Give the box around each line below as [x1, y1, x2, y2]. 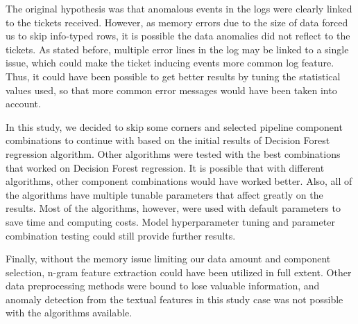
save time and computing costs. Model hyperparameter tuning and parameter [6, 214, 335, 228]
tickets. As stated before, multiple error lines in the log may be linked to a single [6, 42, 349, 56]
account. [6, 96, 41, 111]
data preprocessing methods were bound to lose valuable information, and [6, 278, 320, 293]
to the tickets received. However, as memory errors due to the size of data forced [6, 15, 348, 29]
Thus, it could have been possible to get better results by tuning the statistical [6, 69, 341, 83]
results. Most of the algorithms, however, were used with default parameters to [6, 201, 341, 215]
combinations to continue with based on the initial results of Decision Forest [6, 133, 330, 147]
